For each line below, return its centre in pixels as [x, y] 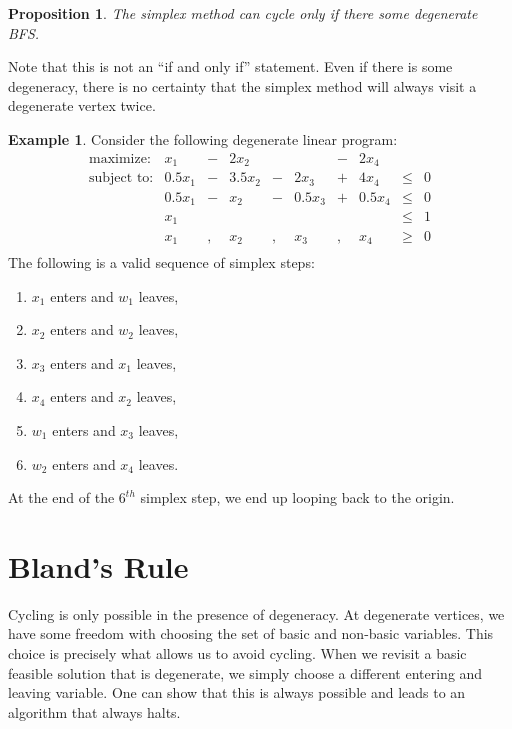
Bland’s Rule [98, 565]
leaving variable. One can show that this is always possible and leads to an [237, 692]
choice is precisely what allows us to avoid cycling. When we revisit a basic [237, 653]
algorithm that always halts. [94, 711]
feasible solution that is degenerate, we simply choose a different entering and [245, 672]
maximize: [120, 158]
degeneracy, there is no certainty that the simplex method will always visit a [242, 85]
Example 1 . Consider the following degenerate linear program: [203, 138]
